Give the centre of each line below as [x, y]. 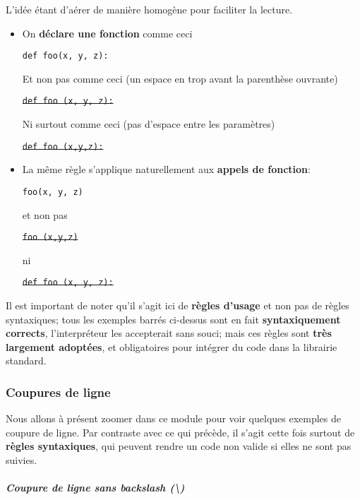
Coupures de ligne [58, 392]
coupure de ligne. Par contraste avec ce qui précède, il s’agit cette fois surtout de [180, 432]
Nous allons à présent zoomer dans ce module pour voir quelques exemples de [174, 418]
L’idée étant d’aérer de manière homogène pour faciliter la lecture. [149, 9]
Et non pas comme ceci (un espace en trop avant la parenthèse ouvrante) [180, 78]
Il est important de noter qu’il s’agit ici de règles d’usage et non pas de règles [178, 305]
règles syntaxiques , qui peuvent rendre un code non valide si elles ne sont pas [179, 446]
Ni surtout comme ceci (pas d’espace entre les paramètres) [149, 124]
